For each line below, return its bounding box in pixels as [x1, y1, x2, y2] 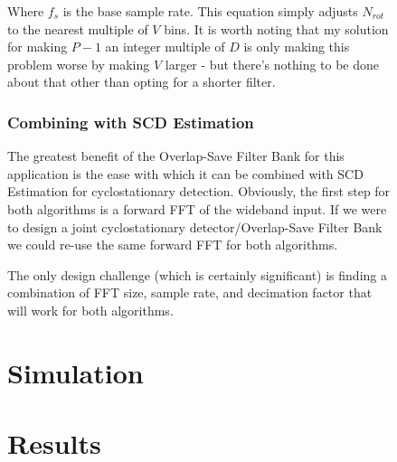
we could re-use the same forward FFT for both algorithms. [7, 235, 338, 254]
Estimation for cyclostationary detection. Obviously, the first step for [7, 182, 391, 201]
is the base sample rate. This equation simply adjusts [62, 2, 358, 20]
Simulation [7, 354, 144, 391]
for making [7, 37, 68, 56]
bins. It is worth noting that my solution [164, 19, 389, 38]
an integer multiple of [105, 37, 225, 56]
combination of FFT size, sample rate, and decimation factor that [7, 283, 373, 302]
